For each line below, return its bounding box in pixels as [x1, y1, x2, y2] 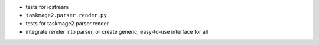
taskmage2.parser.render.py [25, 12, 108, 19]
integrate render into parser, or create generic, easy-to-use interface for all [25, 28, 209, 36]
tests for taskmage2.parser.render [25, 20, 109, 27]
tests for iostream [25, 4, 69, 10]
